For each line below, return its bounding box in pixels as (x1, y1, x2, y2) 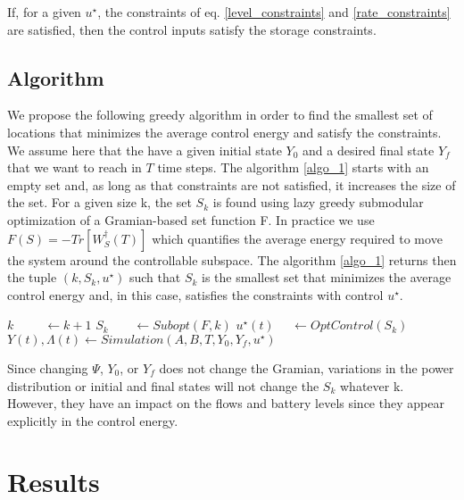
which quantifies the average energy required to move (152, 229, 443, 247)
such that (128, 268, 181, 287)
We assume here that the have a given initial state (7, 140, 282, 159)
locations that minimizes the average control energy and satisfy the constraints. (7, 122, 442, 141)
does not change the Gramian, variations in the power (159, 358, 454, 377)
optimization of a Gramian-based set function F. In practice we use (7, 210, 375, 229)
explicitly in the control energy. (7, 411, 178, 429)
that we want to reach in (7, 158, 142, 177)
